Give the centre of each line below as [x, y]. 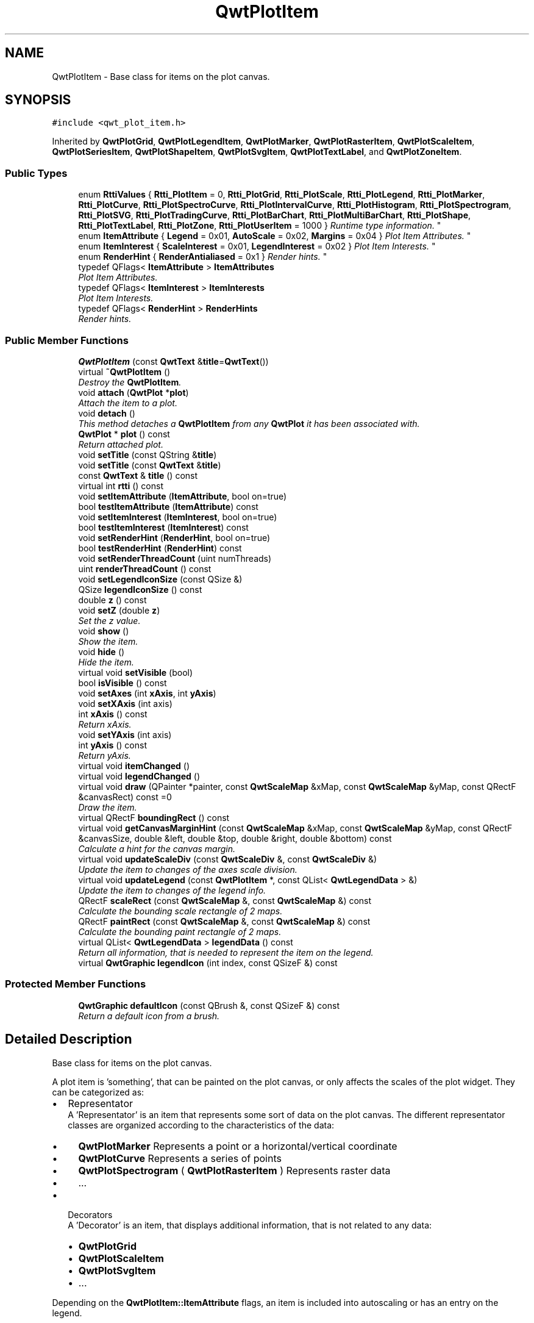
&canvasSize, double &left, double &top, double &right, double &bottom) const [235, 838]
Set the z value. [109, 620]
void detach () [107, 413]
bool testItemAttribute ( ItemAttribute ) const [168, 506]
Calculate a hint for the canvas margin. [157, 848]
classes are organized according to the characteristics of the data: [201, 1125]
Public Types [36, 173]
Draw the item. [108, 807]
